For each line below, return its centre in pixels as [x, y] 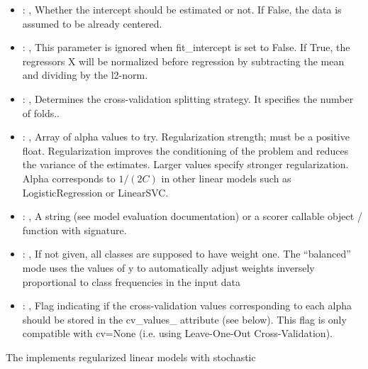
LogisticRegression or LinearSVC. [95, 192]
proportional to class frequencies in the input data [132, 281]
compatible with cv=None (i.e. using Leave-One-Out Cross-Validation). [177, 333]
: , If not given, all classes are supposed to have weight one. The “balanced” [186, 254]
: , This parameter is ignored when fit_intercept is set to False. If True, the [186, 47]
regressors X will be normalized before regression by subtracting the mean [183, 61]
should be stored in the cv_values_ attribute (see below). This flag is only [184, 319]
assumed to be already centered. [92, 23]
